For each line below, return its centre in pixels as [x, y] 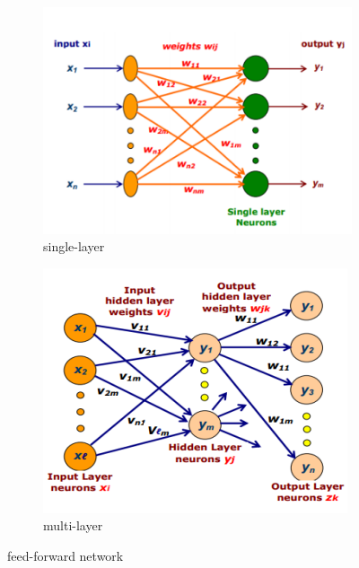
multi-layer [73, 525]
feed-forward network [66, 555]
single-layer [74, 246]
